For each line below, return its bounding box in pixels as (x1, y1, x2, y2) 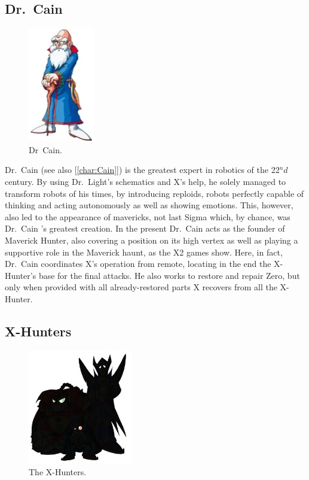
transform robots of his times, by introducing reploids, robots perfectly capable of (5, 187, 304, 199)
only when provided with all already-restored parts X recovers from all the (5, 281, 277, 293)
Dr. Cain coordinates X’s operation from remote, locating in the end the (5, 257, 271, 270)
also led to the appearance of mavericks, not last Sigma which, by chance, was (5, 210, 290, 223)
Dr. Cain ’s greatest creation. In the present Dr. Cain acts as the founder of (5, 222, 285, 235)
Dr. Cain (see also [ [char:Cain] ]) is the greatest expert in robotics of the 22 (5, 163, 280, 176)
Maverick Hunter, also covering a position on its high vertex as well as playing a (5, 233, 298, 246)
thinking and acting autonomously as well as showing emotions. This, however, (5, 199, 293, 211)
